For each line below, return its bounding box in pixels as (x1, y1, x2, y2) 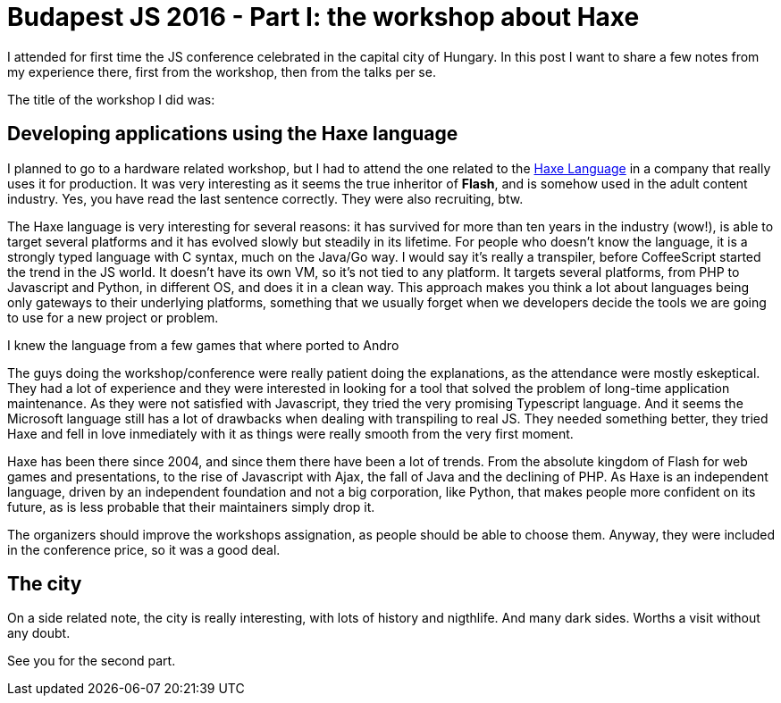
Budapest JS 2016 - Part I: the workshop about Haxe (7, 2, 640, 32)
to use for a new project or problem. (7, 309, 219, 325)
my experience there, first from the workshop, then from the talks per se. (7, 63, 436, 80)
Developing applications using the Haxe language (7, 122, 458, 146)
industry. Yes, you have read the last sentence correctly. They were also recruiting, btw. (7, 190, 524, 206)
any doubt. (7, 625, 71, 641)
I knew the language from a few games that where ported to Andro (7, 337, 399, 353)
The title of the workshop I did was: (7, 91, 215, 107)
